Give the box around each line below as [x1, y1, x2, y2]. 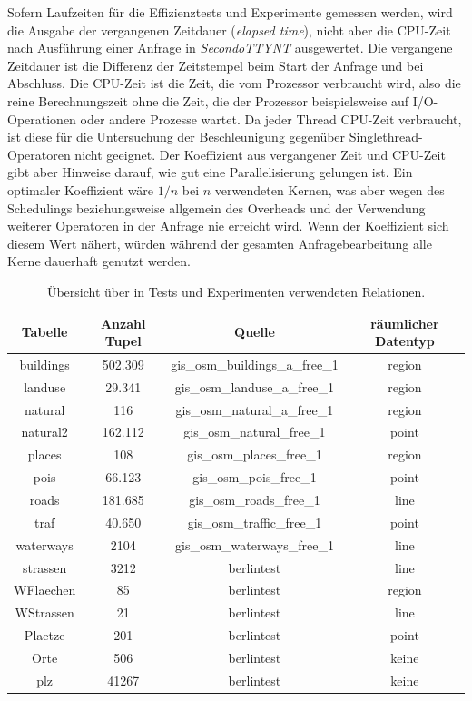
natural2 [21, 422, 68, 441]
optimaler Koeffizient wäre [7, 180, 154, 199]
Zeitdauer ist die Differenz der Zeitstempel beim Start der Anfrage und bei [7, 55, 424, 74]
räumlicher [370, 313, 439, 332]
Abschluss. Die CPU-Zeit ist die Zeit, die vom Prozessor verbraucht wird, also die [7, 74, 461, 93]
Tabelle [21, 322, 68, 341]
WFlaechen [14, 580, 76, 599]
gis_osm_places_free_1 [187, 445, 322, 464]
